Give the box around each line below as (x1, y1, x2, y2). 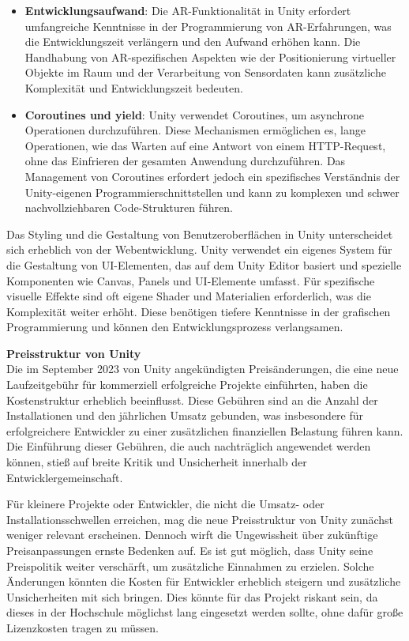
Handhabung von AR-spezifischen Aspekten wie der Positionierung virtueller (24, 48, 396, 65)
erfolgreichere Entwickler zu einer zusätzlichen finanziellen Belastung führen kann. (6, 422, 403, 439)
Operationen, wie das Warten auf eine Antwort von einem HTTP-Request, (24, 137, 386, 153)
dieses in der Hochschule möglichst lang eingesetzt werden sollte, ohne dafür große (6, 604, 403, 620)
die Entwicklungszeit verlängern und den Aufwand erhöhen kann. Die (24, 33, 361, 50)
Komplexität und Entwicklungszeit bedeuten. (24, 79, 243, 96)
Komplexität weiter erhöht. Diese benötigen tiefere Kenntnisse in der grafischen (6, 303, 391, 319)
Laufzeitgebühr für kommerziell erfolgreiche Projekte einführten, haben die (6, 376, 368, 393)
